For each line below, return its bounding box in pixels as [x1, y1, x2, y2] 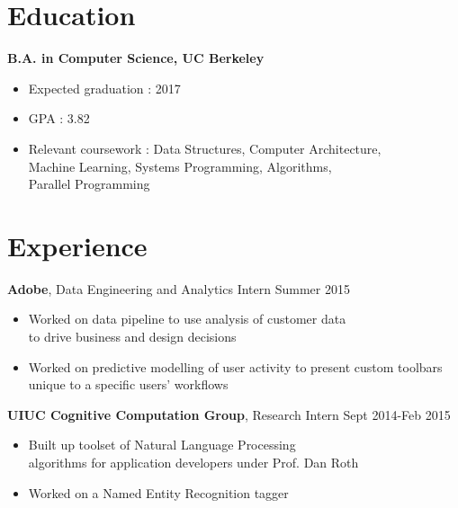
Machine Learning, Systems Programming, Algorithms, [28, 156, 332, 175]
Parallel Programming [28, 174, 150, 193]
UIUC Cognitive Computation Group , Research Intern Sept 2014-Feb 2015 [7, 405, 451, 423]
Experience [7, 227, 148, 263]
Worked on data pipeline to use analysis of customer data [28, 309, 346, 328]
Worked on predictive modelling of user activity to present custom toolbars [28, 357, 443, 376]
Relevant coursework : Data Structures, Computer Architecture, [28, 138, 382, 157]
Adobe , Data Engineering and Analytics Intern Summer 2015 [7, 279, 350, 298]
